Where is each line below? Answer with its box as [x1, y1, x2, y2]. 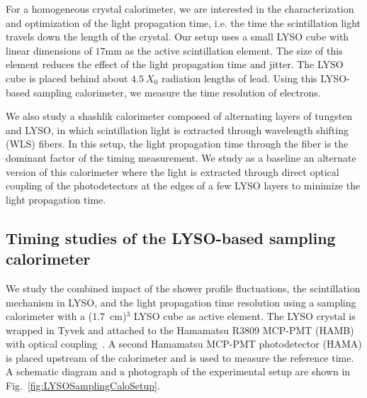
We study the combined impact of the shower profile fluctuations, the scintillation [6, 280, 361, 295]
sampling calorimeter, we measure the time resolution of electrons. [33, 84, 321, 99]
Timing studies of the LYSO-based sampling [6, 226, 336, 248]
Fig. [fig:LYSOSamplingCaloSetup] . [6, 378, 160, 393]
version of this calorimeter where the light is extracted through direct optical [6, 164, 339, 179]
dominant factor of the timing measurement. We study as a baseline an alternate [6, 150, 356, 165]
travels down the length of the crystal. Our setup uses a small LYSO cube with [6, 29, 349, 44]
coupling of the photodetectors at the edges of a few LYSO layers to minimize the [6, 178, 361, 193]
